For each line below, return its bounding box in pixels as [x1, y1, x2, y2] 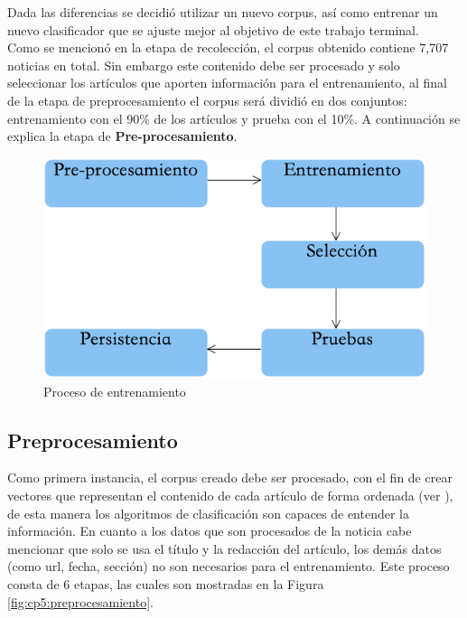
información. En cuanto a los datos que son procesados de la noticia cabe [7, 521, 412, 540]
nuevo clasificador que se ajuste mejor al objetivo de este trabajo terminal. [7, 20, 419, 39]
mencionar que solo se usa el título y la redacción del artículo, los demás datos [7, 538, 442, 557]
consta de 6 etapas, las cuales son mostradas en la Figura [7, 574, 324, 593]
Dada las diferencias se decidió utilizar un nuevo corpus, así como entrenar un [7, 3, 438, 21]
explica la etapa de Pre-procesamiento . [7, 126, 238, 145]
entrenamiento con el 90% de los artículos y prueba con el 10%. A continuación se [7, 108, 461, 127]
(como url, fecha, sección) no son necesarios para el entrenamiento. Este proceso [7, 557, 450, 576]
